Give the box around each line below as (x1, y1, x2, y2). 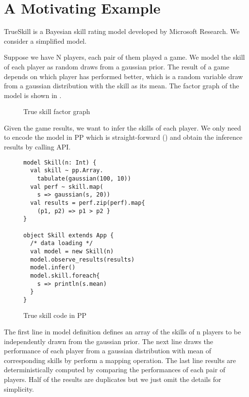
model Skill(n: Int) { (23, 159, 97, 166)
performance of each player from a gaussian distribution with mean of (4, 346, 212, 356)
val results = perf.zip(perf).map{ (30, 199, 145, 206)
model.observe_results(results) (30, 256, 135, 263)
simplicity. (4, 383, 34, 394)
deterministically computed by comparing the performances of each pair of (4, 364, 226, 375)
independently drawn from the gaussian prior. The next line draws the (4, 336, 213, 346)
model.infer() (30, 264, 76, 271)
